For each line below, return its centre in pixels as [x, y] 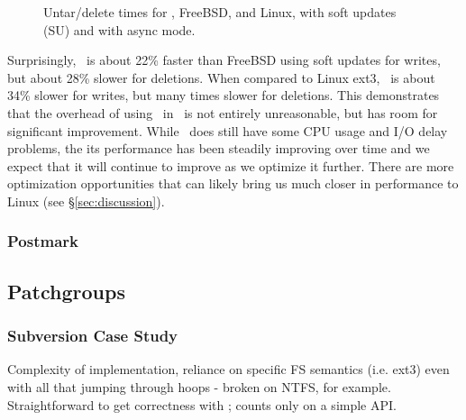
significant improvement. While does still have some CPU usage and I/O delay [228, 130]
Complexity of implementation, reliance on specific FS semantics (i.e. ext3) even [228, 369]
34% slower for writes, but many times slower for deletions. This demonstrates [224, 95]
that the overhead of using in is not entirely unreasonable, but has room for [223, 112]
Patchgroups [66, 291]
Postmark [43, 241]
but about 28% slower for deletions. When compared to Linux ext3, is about [221, 77]
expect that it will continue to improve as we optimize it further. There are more [231, 165]
